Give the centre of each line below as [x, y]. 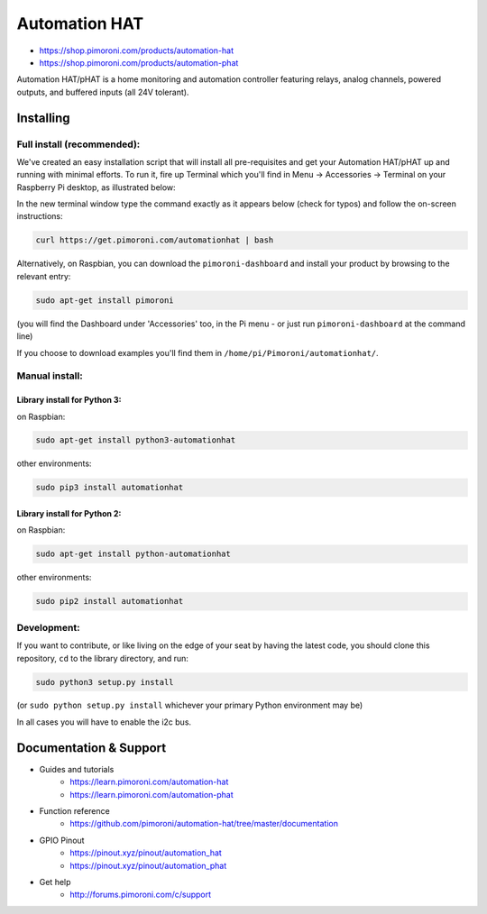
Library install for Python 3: [69, 400]
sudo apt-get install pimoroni [105, 300]
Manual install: [50, 376]
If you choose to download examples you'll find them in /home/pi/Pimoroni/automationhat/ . [198, 352]
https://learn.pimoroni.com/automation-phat [152, 794]
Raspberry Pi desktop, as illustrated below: [96, 187]
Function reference [74, 810]
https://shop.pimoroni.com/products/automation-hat [137, 50]
